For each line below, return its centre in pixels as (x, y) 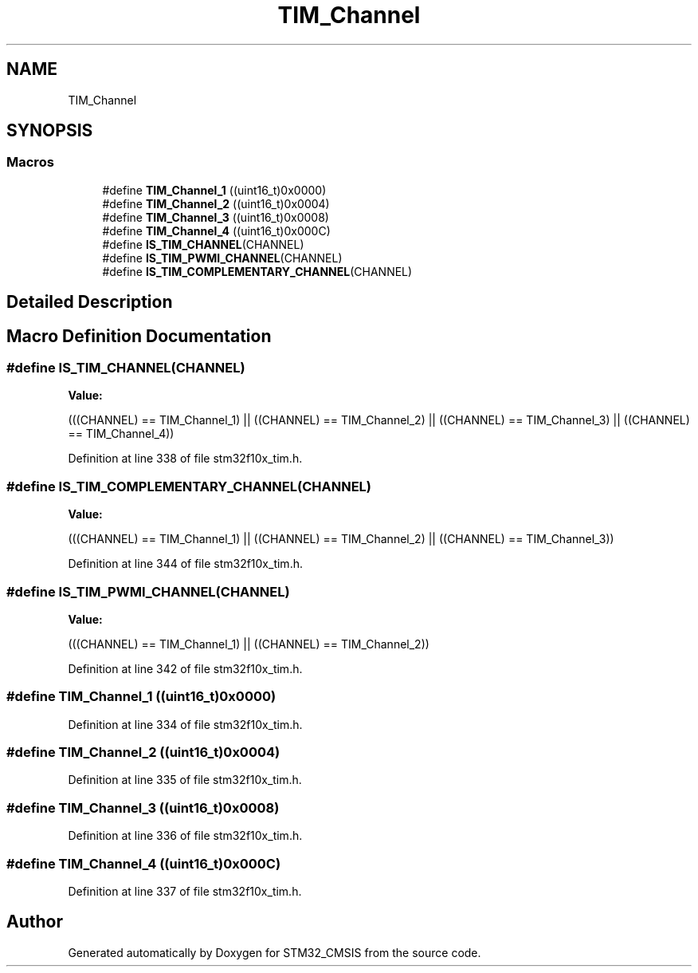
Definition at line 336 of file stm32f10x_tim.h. (185, 836)
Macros (30, 162)
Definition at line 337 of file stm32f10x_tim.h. (185, 891)
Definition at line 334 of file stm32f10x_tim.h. (185, 724)
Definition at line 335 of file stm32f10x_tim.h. (185, 780)
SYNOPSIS (50, 131)
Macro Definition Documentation (139, 336)
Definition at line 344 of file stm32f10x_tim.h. (185, 564)
